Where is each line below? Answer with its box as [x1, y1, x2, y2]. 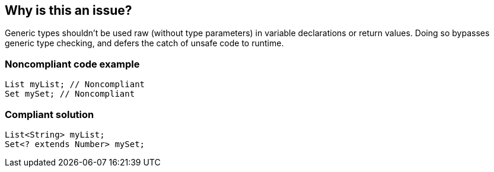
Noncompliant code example [5, 58, 140, 70]
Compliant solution [5, 108, 94, 120]
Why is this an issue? [5, 3, 132, 18]
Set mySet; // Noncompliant [5, 89, 135, 99]
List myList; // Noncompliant [5, 79, 145, 90]
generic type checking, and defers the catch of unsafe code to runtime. [5, 38, 284, 49]
